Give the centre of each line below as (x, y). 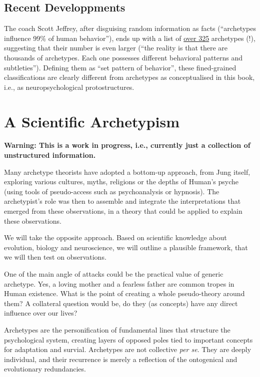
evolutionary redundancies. (45, 369)
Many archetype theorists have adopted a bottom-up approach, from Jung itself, (127, 172)
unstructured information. (50, 155)
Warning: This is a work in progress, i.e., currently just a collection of (127, 145)
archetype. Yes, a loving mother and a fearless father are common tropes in (119, 283)
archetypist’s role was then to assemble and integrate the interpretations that (122, 201)
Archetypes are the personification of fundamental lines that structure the (117, 329)
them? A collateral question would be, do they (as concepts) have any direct (121, 303)
